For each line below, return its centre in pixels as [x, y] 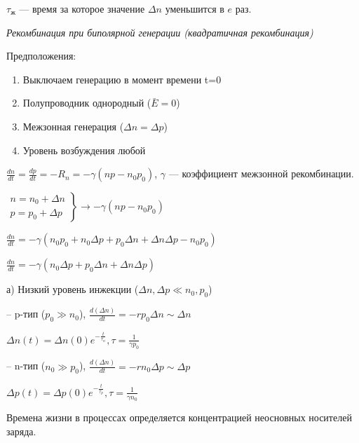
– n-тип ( [26, 366]
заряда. [21, 431]
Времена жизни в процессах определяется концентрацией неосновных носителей [179, 417]
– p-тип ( [26, 314]
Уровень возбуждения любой [84, 150]
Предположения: [41, 56]
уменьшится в [195, 8]
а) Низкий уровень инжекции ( [73, 289]
